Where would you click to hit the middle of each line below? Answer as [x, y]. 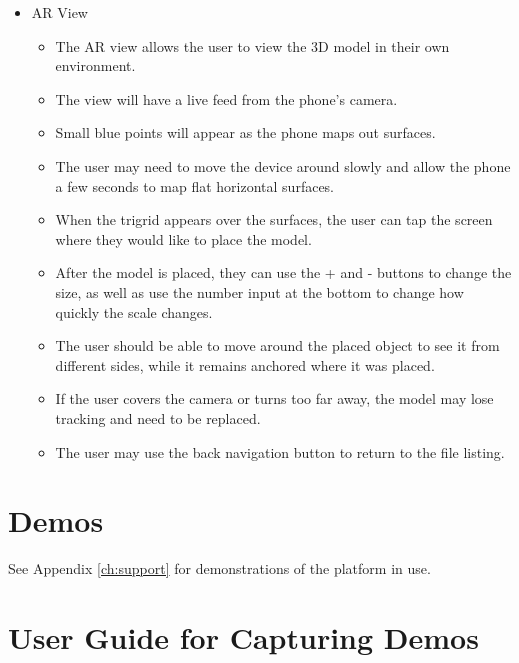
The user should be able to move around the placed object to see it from [277, 345]
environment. [95, 65]
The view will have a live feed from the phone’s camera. [226, 98]
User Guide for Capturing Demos [243, 637]
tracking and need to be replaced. [158, 417]
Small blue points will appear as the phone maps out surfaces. [245, 132]
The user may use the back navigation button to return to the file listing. [280, 451]
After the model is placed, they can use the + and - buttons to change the [283, 272]
